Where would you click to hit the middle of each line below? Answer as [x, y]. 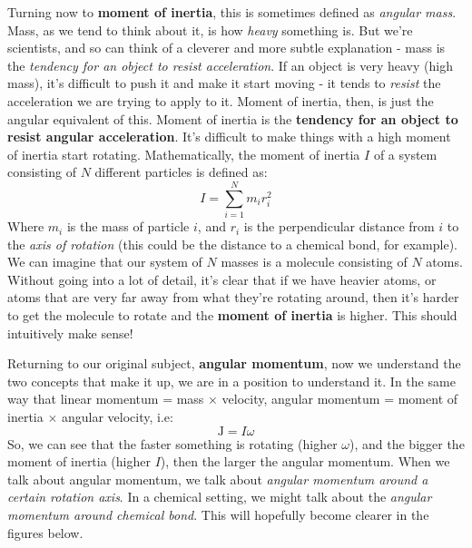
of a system [405, 154]
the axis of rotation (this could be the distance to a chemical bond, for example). [232, 244]
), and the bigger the [407, 443]
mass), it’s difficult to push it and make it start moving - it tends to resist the [224, 83]
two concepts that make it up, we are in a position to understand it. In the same [231, 381]
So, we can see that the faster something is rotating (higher [172, 443]
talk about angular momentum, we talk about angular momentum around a [218, 479]
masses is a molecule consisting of [314, 262]
